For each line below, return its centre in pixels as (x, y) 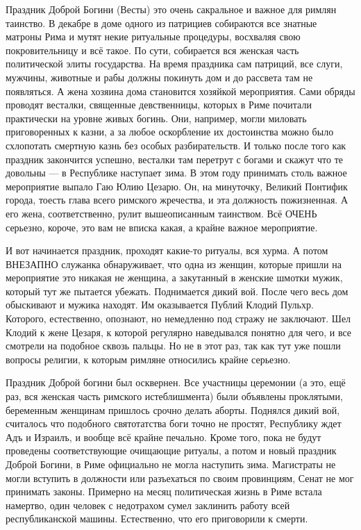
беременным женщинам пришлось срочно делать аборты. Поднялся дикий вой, (173, 409)
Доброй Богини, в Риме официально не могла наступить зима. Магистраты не (171, 464)
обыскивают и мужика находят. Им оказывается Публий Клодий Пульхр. (160, 305)
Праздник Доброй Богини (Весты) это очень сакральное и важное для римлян (171, 9)
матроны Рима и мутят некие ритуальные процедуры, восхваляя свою (153, 36)
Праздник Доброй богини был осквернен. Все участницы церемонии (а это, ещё (176, 382)
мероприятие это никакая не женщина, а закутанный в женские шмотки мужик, (174, 278)
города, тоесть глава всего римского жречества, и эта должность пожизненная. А (177, 200)
